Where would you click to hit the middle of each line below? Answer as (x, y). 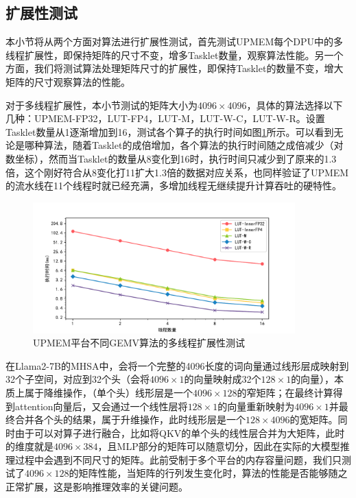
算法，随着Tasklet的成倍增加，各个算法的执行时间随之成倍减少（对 (193, 145)
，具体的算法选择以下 (295, 105)
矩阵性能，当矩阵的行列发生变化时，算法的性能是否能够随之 (213, 473)
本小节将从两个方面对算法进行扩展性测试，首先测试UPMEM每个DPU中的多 (174, 41)
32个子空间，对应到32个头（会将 (78, 379)
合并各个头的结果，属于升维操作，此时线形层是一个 (130, 419)
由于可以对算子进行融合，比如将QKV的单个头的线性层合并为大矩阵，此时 (180, 432)
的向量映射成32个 (223, 379)
